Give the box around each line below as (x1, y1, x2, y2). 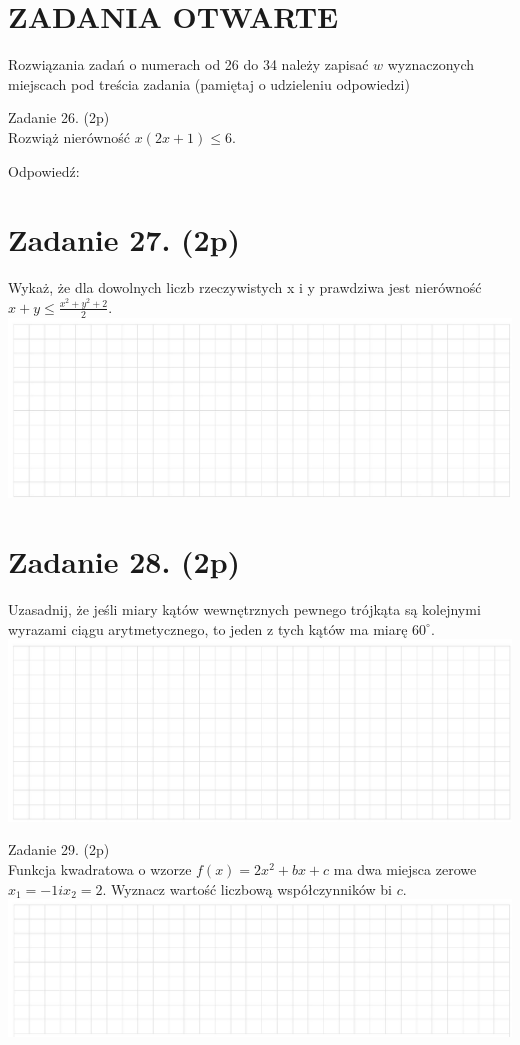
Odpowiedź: (8, 160, 80, 181)
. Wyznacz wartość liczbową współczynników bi (102, 878, 393, 899)
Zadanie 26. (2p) (8, 107, 110, 128)
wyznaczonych (387, 54, 475, 75)
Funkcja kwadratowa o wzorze (8, 858, 192, 879)
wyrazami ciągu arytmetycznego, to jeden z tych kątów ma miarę (8, 618, 408, 639)
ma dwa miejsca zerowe (333, 858, 477, 879)
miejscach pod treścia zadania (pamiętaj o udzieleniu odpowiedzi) (8, 73, 410, 94)
